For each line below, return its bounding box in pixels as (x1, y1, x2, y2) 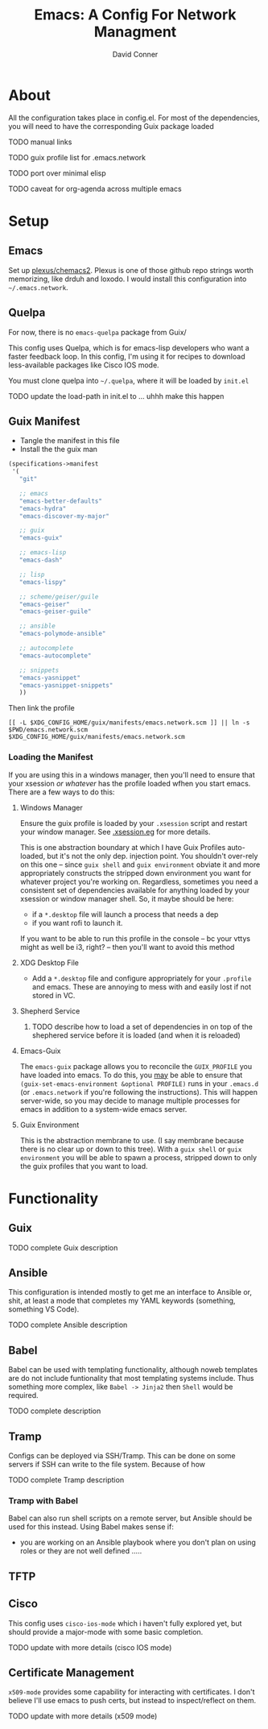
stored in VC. (31, 990, 76, 1000)
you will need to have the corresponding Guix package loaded (8, 121, 215, 131)
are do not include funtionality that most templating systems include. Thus (8, 1374, 254, 1383)
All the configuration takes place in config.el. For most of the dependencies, (8, 113, 260, 122)
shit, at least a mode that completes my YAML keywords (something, (8, 1296, 236, 1306)
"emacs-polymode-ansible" (19, 630, 106, 638)
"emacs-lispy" (19, 578, 67, 586)
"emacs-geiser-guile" (19, 607, 92, 616)
